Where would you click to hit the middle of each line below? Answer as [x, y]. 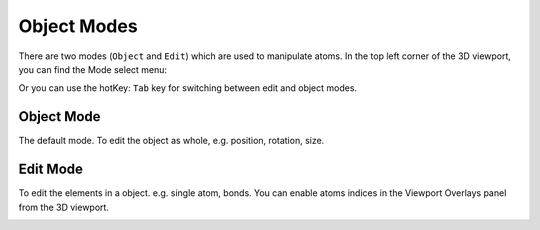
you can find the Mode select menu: [93, 69]
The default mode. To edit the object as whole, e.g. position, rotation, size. [171, 141]
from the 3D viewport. [64, 207]
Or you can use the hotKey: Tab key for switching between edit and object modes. [188, 88]
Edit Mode [51, 169]
